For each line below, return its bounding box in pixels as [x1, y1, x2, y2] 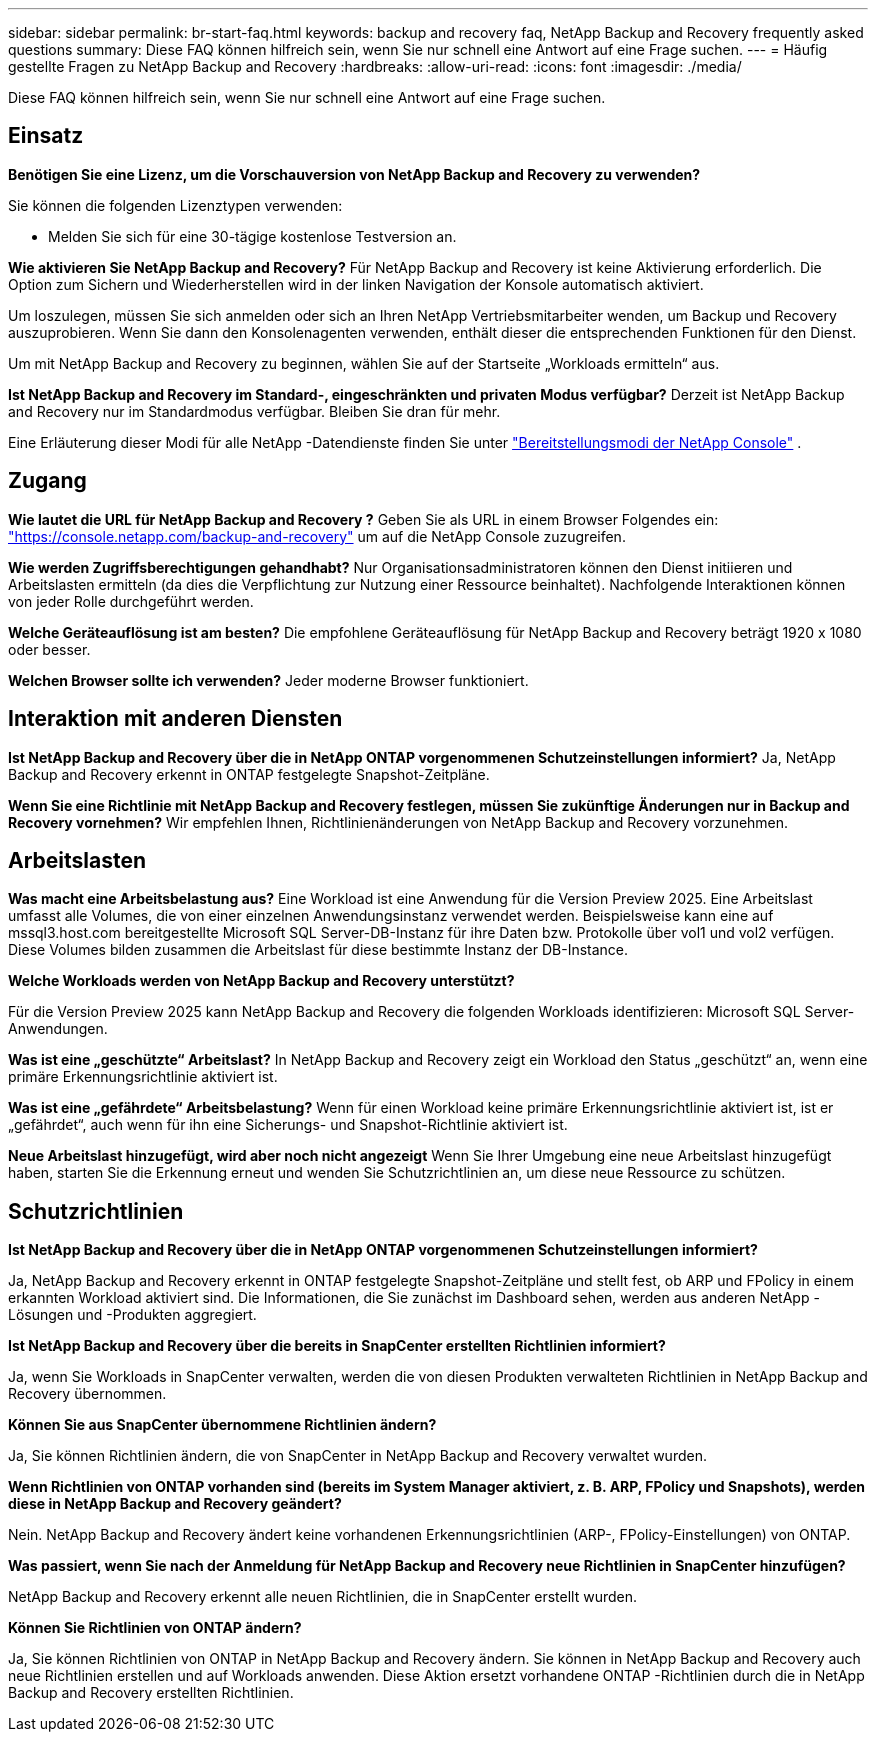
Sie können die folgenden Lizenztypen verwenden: [8, 196, 343, 214]
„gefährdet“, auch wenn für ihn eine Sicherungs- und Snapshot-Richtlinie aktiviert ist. [8, 1116, 568, 1134]
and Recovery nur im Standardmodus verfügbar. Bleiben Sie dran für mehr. [8, 402, 501, 420]
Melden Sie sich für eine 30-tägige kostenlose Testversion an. [48, 227, 457, 245]
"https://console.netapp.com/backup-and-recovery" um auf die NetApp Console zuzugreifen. [8, 527, 626, 545]
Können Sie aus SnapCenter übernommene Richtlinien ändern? [8, 1416, 437, 1434]
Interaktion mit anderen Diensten [8, 706, 343, 732]
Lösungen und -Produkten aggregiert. [8, 1306, 257, 1324]
